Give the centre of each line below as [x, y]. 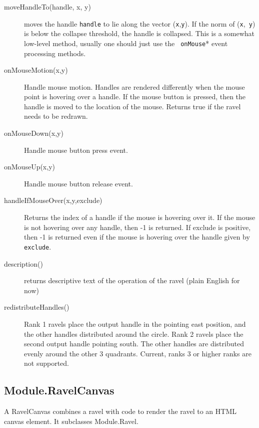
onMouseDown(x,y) [34, 133]
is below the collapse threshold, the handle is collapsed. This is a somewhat [139, 33]
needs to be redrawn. [56, 116]
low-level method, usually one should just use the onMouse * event [126, 43]
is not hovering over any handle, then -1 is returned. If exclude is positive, [137, 227]
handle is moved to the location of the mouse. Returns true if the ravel [132, 106]
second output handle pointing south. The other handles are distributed [134, 344]
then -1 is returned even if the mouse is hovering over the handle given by [137, 237]
